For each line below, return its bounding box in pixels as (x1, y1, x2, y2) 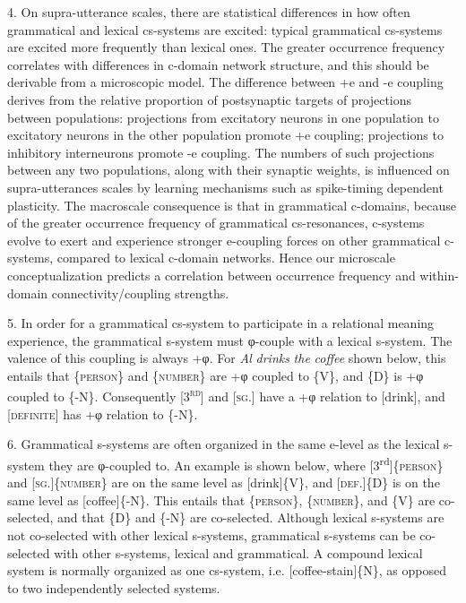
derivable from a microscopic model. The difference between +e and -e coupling (7, 73, 444, 91)
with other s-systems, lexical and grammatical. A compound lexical (54, 543, 423, 562)
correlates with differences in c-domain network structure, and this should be (7, 55, 429, 73)
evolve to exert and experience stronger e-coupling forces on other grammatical (7, 230, 441, 249)
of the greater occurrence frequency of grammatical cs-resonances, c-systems (7, 213, 425, 232)
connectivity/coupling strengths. (51, 283, 229, 302)
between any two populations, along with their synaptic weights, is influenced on (7, 160, 450, 179)
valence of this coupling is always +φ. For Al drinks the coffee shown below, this (7, 349, 446, 367)
